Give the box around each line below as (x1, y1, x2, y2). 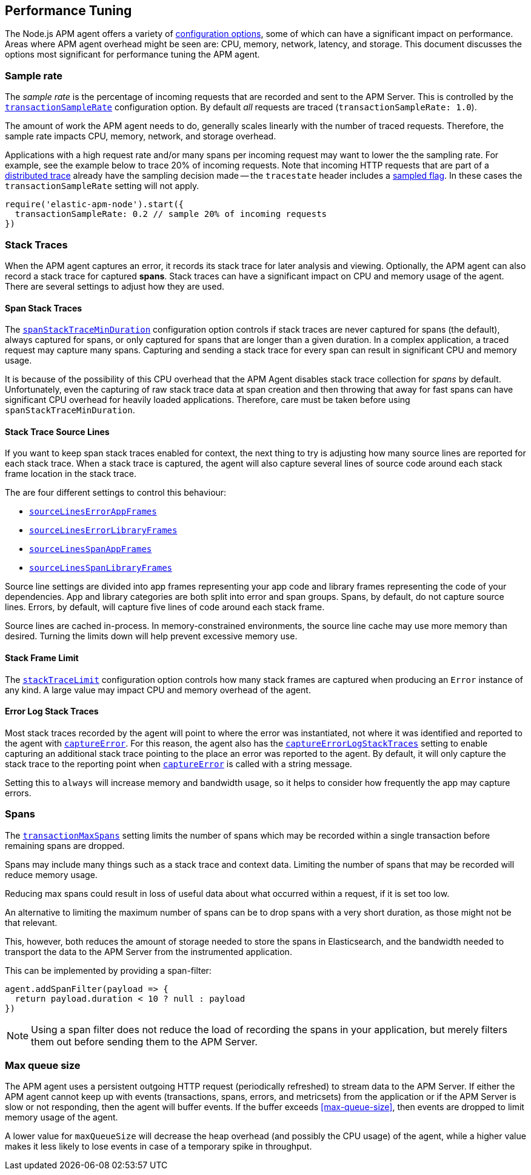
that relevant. (5, 917, 58, 928)
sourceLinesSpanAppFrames (29, 544, 152, 554)
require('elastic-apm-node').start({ (5, 199, 184, 210)
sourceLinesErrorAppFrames (29, 507, 157, 517)
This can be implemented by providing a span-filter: (5, 965, 212, 976)
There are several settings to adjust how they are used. (5, 281, 224, 291)
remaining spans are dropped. (5, 840, 125, 851)
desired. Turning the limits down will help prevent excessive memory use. (5, 631, 298, 642)
